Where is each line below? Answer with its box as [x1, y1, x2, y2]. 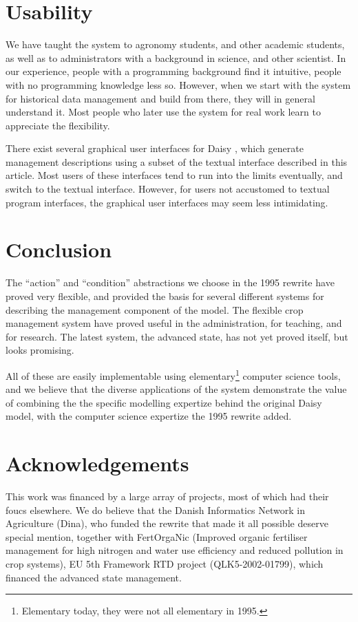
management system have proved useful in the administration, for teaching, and [6, 316, 342, 330]
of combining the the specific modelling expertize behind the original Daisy [6, 395, 322, 409]
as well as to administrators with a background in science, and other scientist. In [6, 50, 346, 65]
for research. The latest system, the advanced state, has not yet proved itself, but [6, 329, 348, 343]
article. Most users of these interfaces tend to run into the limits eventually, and [6, 168, 343, 182]
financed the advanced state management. [6, 570, 182, 584]
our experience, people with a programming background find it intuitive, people [6, 64, 341, 78]
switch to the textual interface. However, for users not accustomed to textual [6, 182, 330, 196]
